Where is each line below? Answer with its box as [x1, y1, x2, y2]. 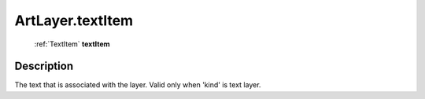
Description [14, 60, 74, 73]
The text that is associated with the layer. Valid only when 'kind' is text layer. [14, 80, 261, 90]
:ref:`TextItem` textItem [34, 39, 110, 49]
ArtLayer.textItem [14, 12, 134, 29]
